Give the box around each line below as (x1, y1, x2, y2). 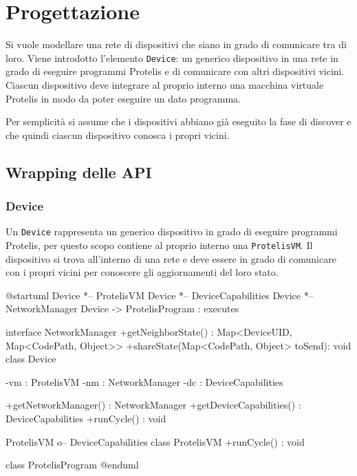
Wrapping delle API (6, 161, 152, 182)
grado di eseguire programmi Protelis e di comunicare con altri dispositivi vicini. (6, 64, 345, 78)
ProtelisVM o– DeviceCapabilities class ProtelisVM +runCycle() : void (6, 434, 305, 448)
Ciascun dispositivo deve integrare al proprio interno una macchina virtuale (6, 77, 324, 91)
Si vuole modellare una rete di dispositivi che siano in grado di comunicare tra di (6, 37, 347, 52)
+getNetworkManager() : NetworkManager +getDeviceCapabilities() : (6, 398, 301, 412)
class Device (6, 351, 56, 366)
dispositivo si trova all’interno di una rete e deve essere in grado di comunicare (6, 251, 336, 266)
